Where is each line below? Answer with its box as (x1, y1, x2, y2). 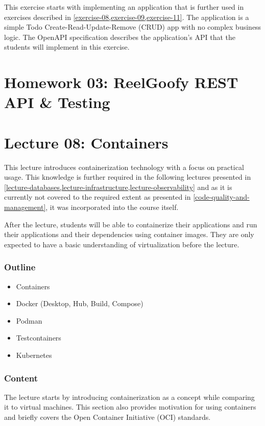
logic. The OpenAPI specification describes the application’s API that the (4, 31, 236, 42)
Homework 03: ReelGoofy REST (4, 72, 238, 93)
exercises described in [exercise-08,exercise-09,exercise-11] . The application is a (4, 11, 249, 22)
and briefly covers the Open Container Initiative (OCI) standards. (4, 412, 211, 422)
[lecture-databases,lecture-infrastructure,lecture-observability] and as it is (4, 181, 232, 192)
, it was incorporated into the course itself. (45, 202, 179, 212)
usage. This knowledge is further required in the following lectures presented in (4, 172, 251, 182)
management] (4, 202, 46, 212)
